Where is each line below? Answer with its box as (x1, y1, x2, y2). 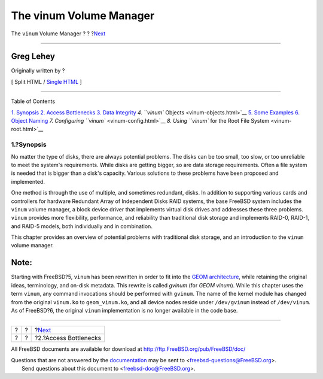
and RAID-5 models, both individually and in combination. (11, 222, 153, 230)
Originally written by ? (11, 67, 65, 74)
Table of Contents (11, 98, 56, 105)
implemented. (11, 178, 45, 185)
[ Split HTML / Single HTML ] (11, 78, 82, 85)
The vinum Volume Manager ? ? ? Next (11, 30, 106, 37)
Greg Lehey (11, 51, 55, 62)
